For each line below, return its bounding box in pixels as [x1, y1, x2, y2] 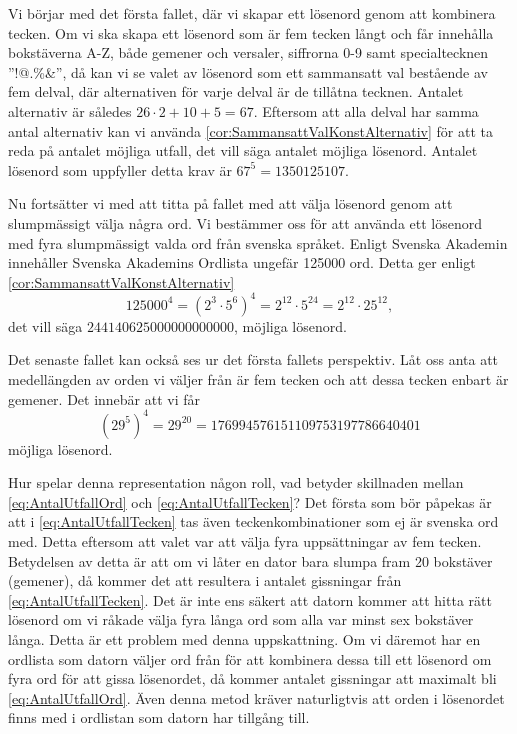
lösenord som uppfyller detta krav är [8, 159, 232, 180]
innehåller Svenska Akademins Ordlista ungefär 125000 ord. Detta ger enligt [8, 252, 476, 273]
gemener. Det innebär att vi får [8, 388, 201, 409]
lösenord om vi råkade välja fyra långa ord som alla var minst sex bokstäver [8, 609, 474, 630]
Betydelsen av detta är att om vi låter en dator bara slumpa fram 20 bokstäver [8, 550, 493, 571]
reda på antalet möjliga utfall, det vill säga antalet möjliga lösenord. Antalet [8, 140, 478, 161]
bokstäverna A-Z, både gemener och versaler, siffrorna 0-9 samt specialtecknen [8, 42, 489, 63]
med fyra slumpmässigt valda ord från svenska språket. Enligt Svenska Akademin [8, 232, 508, 253]
